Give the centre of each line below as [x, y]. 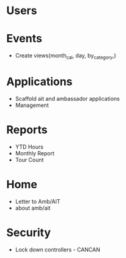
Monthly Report [35, 153]
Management [32, 105]
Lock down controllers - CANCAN [58, 249]
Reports [27, 130]
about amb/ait [33, 208]
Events [24, 39]
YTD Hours [29, 147]
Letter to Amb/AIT [38, 201]
